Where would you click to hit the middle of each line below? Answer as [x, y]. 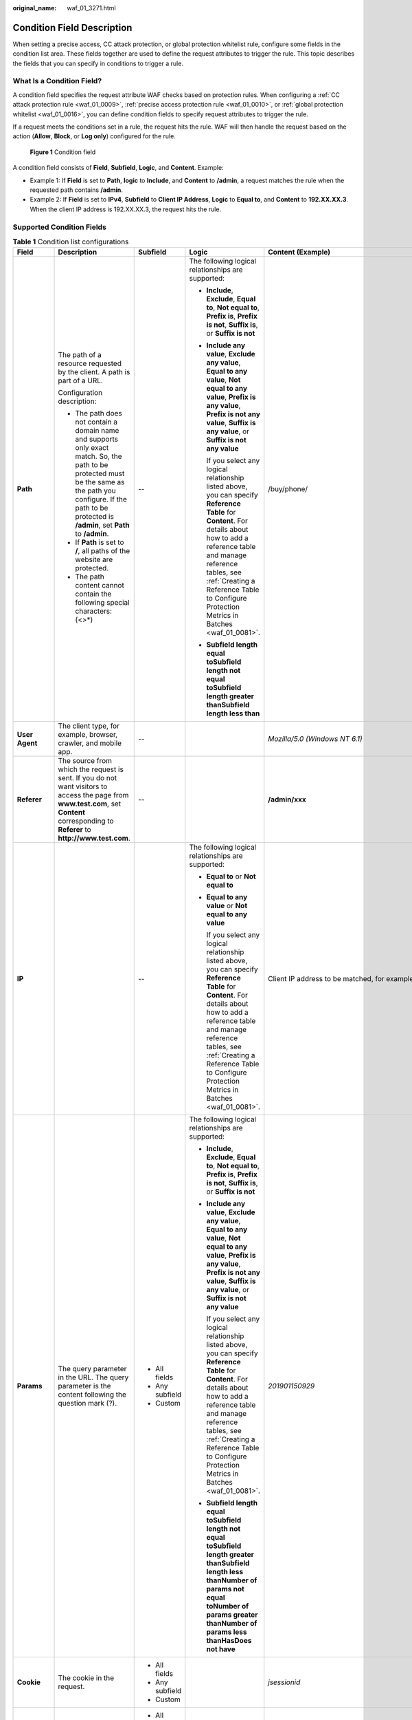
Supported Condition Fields [59, 227]
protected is [95, 517]
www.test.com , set [90, 804]
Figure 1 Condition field [63, 152]
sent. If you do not [88, 778]
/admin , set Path [102, 525]
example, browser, [88, 735]
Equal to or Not [231, 877]
